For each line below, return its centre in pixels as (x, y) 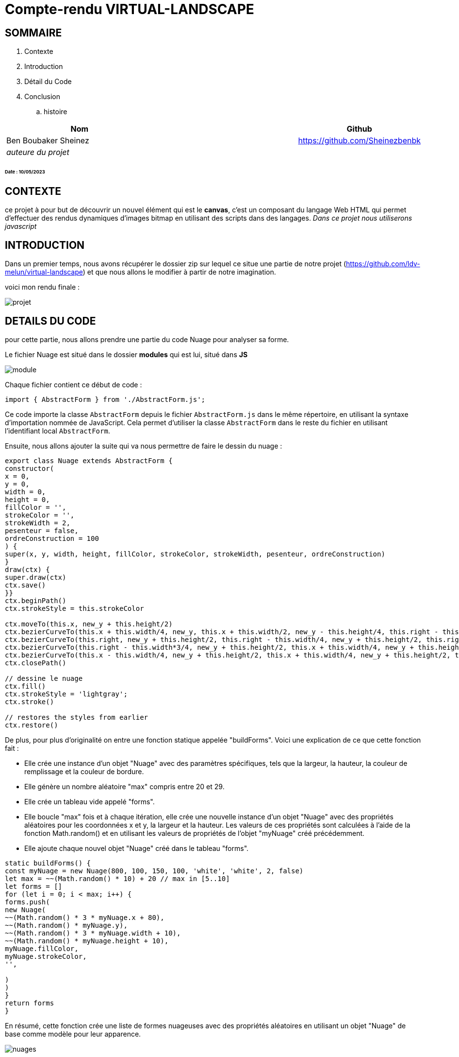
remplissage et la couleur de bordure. (84, 771)
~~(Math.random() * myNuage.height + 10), (87, 941)
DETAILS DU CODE (50, 321)
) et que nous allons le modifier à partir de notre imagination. (179, 272)
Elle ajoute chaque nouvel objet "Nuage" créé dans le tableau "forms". (137, 848)
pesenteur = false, (42, 530)
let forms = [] (34, 886)
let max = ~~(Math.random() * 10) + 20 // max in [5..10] (117, 878)
